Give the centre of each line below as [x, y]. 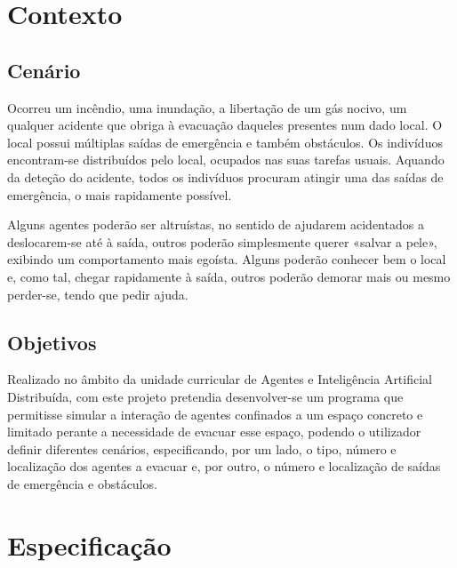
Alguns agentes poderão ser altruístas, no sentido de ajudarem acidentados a [216, 224]
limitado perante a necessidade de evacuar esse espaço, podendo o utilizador [214, 432]
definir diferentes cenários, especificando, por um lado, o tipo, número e [202, 448]
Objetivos [52, 342]
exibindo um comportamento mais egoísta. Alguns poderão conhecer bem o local [227, 259]
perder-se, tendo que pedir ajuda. [98, 294]
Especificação [89, 544]
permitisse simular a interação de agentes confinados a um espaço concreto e [215, 414]
